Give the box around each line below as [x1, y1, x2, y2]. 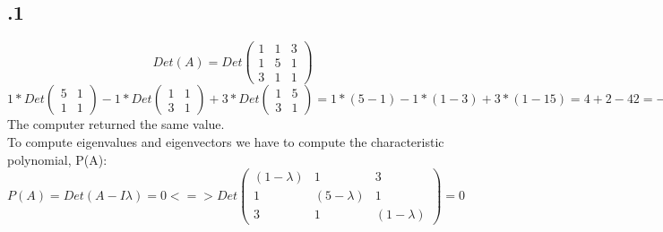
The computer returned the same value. [7, 115, 225, 133]
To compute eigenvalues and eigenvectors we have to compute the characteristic [7, 132, 444, 150]
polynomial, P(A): [7, 150, 108, 168]
